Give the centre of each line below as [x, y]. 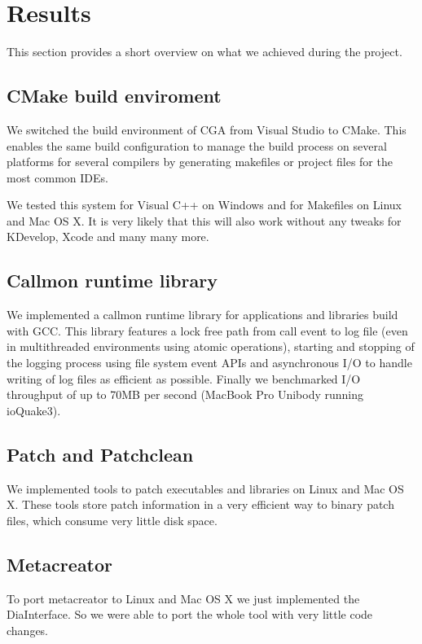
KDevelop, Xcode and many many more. [108, 237]
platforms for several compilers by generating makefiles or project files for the [200, 162]
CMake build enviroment [114, 96]
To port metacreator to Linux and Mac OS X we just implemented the [183, 598]
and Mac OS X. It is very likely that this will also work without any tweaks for [204, 220]
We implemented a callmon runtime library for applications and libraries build [202, 315]
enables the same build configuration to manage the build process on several [197, 145]
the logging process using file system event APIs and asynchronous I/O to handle [209, 363]
